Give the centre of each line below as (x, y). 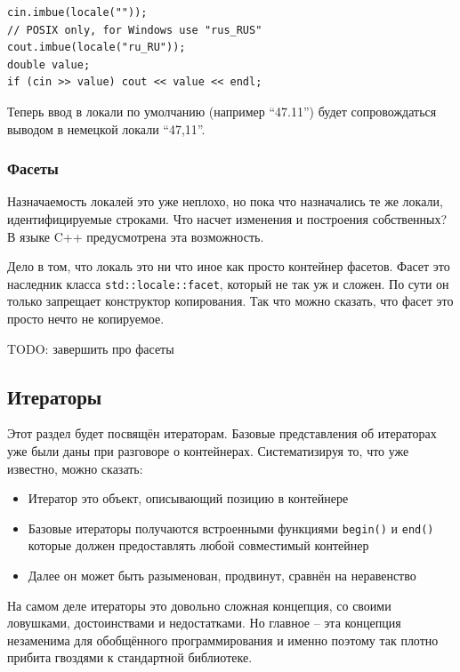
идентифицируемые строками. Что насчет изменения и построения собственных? (227, 218)
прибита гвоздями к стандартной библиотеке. (130, 657)
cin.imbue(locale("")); (77, 12)
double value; (49, 64)
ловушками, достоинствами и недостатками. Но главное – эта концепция (204, 623)
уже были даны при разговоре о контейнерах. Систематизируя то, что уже (208, 450)
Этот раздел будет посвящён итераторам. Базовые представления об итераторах (222, 433)
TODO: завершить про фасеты (91, 348)
